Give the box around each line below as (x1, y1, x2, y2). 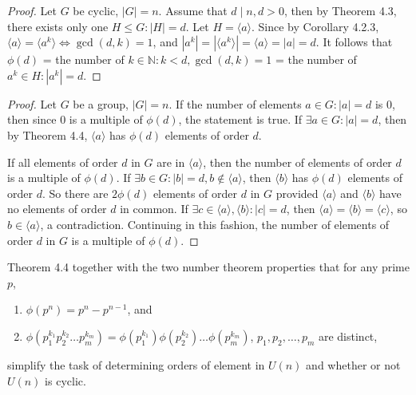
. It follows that (315, 34, 393, 50)
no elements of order (7, 200, 107, 217)
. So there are (42, 184, 109, 201)
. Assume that (158, 2, 228, 18)
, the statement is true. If (178, 111, 303, 128)
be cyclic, (73, 2, 119, 18)
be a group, (73, 95, 129, 112)
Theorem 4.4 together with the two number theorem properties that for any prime (7, 259, 410, 275)
